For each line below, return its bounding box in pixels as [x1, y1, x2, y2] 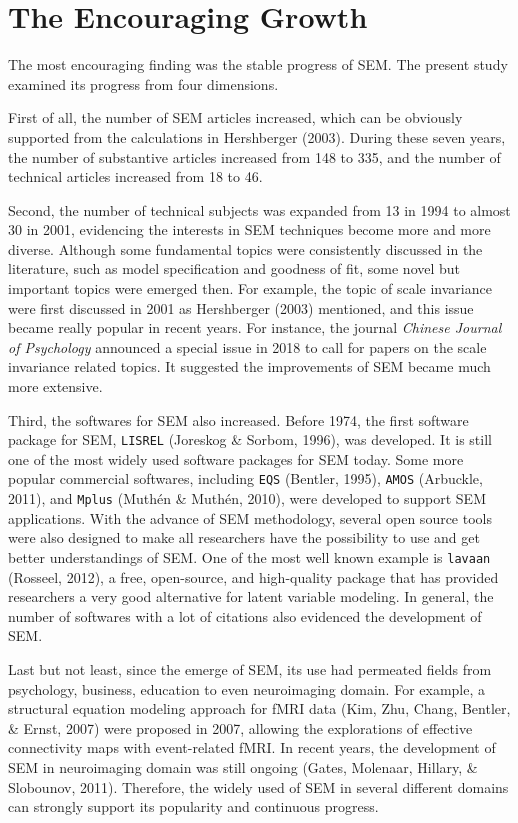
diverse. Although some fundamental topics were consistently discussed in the [8, 238, 483, 259]
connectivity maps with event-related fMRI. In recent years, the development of [8, 737, 496, 758]
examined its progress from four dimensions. [8, 73, 279, 94]
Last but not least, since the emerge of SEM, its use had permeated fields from [8, 659, 492, 679]
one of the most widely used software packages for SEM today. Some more [8, 448, 464, 469]
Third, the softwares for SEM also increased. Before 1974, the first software [8, 409, 469, 430]
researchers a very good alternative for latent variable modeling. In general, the [8, 586, 494, 607]
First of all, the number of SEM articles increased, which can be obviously [8, 107, 463, 128]
